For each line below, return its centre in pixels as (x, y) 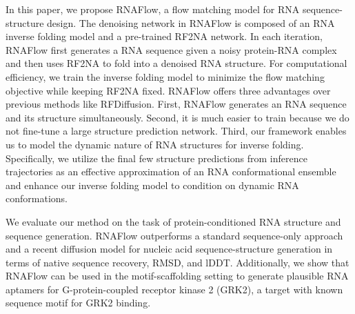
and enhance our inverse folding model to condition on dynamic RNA (152, 185)
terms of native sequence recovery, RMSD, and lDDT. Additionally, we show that (177, 262)
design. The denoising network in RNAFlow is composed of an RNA (191, 22)
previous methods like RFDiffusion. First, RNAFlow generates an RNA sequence (176, 104)
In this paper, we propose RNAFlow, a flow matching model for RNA (153, 9)
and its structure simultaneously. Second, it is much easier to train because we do (177, 117)
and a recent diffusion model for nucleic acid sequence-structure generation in (169, 249)
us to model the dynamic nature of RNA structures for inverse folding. (155, 144)
